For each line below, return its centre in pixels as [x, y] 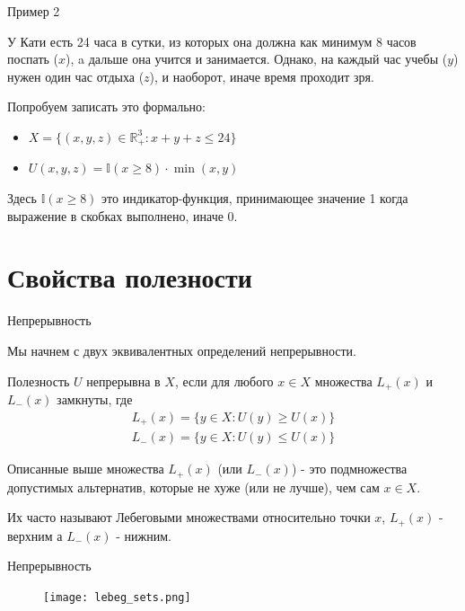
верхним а [35, 535]
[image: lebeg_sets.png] [117, 597]
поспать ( [33, 59]
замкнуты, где [95, 398]
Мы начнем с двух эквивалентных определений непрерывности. [182, 350]
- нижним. [144, 535]
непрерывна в [123, 381]
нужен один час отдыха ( [76, 76]
